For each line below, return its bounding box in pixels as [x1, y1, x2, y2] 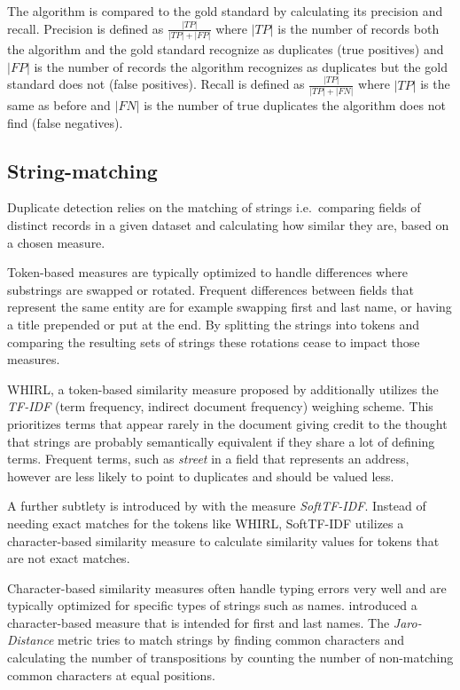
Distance [7, 631, 54, 649]
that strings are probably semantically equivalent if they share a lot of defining [7, 432, 435, 450]
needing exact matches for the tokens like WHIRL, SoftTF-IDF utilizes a [7, 513, 404, 532]
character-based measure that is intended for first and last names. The [7, 613, 390, 631]
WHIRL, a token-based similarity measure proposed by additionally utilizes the [7, 379, 439, 398]
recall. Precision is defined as [7, 19, 164, 37]
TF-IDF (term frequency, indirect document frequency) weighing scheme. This [7, 397, 433, 416]
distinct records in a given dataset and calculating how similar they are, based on [7, 216, 449, 234]
